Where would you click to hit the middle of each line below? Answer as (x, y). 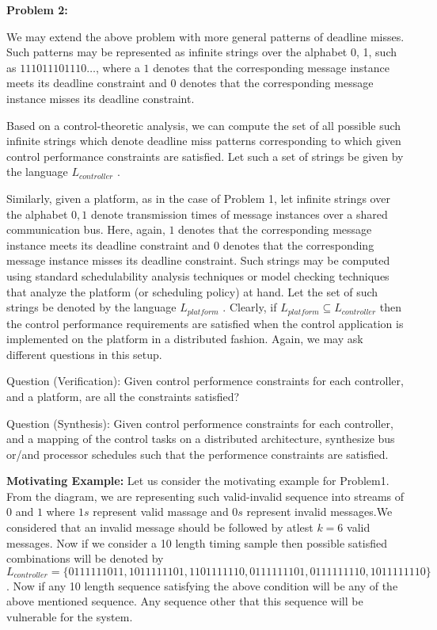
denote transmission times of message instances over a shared (239, 214)
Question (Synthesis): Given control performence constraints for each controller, (200, 423)
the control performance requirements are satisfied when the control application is (205, 323)
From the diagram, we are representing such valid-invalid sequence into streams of (205, 496)
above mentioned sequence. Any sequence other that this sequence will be (185, 601)
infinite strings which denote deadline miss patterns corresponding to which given (204, 141)
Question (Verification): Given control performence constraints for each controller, (205, 381)
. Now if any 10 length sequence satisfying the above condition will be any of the (202, 585)
